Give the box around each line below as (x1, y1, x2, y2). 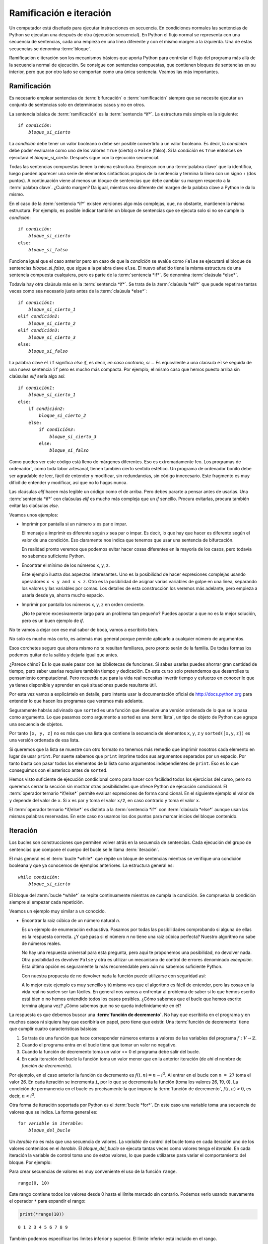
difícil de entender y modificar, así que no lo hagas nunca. (9, 479, 128, 485)
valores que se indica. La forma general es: (9, 1109, 98, 1115)
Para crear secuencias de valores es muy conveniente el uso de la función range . (9, 1168, 177, 1174)
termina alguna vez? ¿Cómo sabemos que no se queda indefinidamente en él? (21, 1003, 182, 1009)
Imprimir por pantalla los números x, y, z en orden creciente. (21, 601, 145, 607)
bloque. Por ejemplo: (9, 1159, 52, 1165)
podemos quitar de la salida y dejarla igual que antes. (9, 652, 119, 658)
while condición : (18, 874, 60, 880)
